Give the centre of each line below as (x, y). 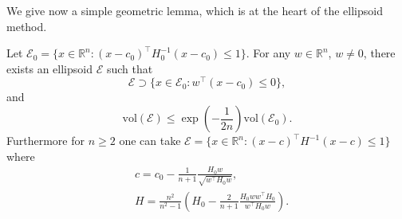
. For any (268, 53)
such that (130, 68)
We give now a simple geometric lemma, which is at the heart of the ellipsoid (195, 10)
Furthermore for (45, 141)
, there (379, 53)
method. (27, 26)
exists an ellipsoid (49, 68)
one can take (150, 141)
